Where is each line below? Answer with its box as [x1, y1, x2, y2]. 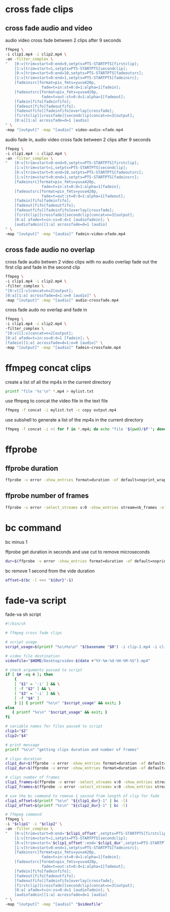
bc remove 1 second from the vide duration [5, 568, 95, 574]
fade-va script [5, 595, 67, 606]
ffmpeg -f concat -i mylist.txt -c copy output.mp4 [5, 408, 116, 413]
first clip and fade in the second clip [5, 264, 80, 270]
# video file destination [5, 654, 60, 659]
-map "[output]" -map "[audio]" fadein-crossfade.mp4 [5, 345, 121, 350]
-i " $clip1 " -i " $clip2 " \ [5, 822, 62, 827]
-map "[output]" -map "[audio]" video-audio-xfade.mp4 [5, 127, 123, 133]
